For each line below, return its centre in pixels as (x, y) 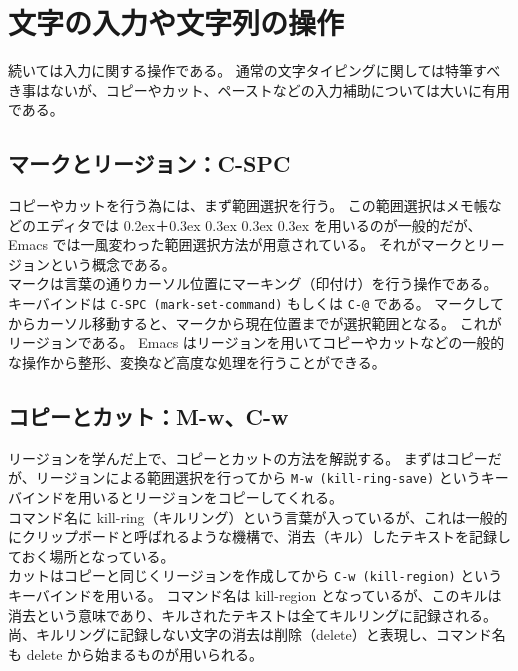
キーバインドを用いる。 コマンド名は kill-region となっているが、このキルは (255, 595)
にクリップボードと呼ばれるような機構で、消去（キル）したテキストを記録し (260, 536)
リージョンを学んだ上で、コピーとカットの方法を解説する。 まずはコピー (248, 457)
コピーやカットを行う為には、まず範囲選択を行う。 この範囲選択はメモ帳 (248, 205)
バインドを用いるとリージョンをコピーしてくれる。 (175, 496)
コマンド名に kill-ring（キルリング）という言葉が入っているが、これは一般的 (258, 516)
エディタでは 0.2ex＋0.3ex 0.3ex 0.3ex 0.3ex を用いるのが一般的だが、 (258, 224)
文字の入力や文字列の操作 (176, 22)
